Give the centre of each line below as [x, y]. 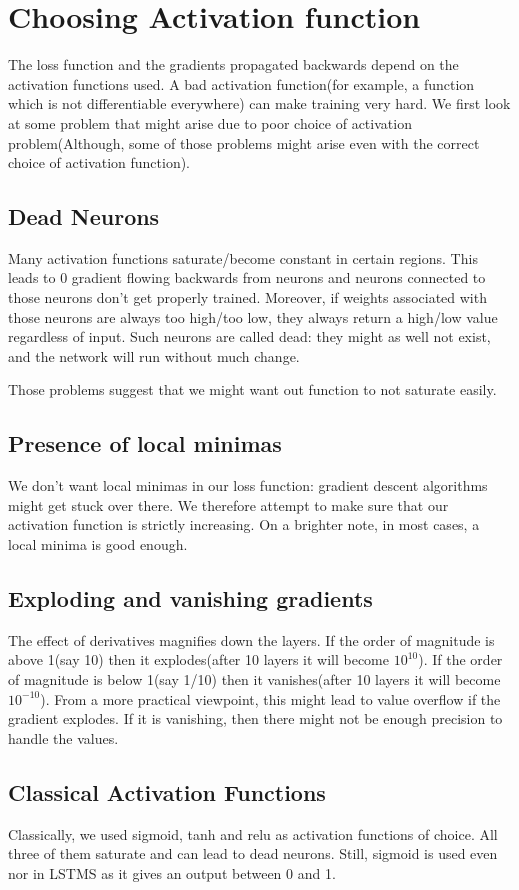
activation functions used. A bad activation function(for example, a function [241, 83]
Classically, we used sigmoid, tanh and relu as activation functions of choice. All [253, 833]
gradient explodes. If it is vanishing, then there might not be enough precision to [255, 718]
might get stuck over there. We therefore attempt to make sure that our [228, 504]
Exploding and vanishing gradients [190, 598]
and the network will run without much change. [154, 355]
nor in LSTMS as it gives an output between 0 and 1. [172, 872]
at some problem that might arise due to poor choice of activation [210, 122]
